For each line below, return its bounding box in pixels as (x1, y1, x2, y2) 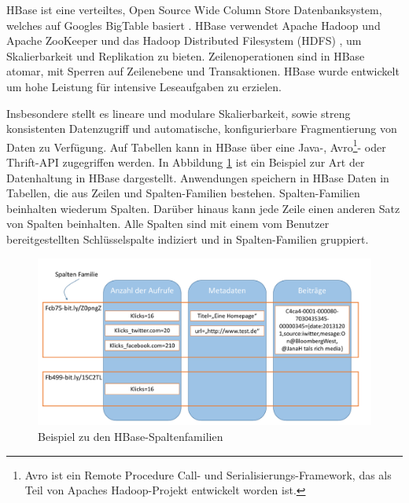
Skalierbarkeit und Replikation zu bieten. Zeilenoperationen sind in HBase (6, 47, 365, 64)
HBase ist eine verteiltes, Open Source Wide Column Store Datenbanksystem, (6, 2, 382, 17)
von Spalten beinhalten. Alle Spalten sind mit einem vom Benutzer (6, 215, 330, 232)
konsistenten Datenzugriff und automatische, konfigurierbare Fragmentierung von (6, 120, 397, 137)
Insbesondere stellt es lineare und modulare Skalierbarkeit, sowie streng (6, 105, 351, 121)
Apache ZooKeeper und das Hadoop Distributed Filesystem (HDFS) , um (6, 32, 362, 49)
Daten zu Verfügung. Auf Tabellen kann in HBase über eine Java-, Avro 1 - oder (6, 136, 386, 155)
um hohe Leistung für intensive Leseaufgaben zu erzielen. (6, 78, 282, 94)
